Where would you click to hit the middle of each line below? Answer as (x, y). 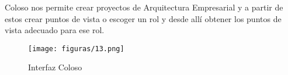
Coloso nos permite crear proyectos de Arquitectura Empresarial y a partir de (144, 7)
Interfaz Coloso (55, 67)
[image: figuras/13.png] (76, 49)
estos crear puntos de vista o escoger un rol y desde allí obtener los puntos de (143, 18)
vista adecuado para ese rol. (55, 30)
